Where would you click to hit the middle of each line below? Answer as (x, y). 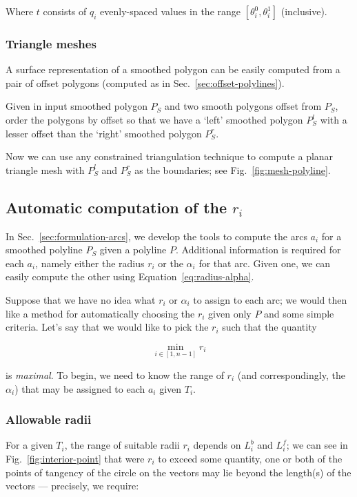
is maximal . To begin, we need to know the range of (115, 375)
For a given (29, 445)
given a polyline (133, 250)
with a (334, 119)
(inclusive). (304, 11)
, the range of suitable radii (122, 445)
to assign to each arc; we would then (270, 299)
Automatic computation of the (116, 207)
